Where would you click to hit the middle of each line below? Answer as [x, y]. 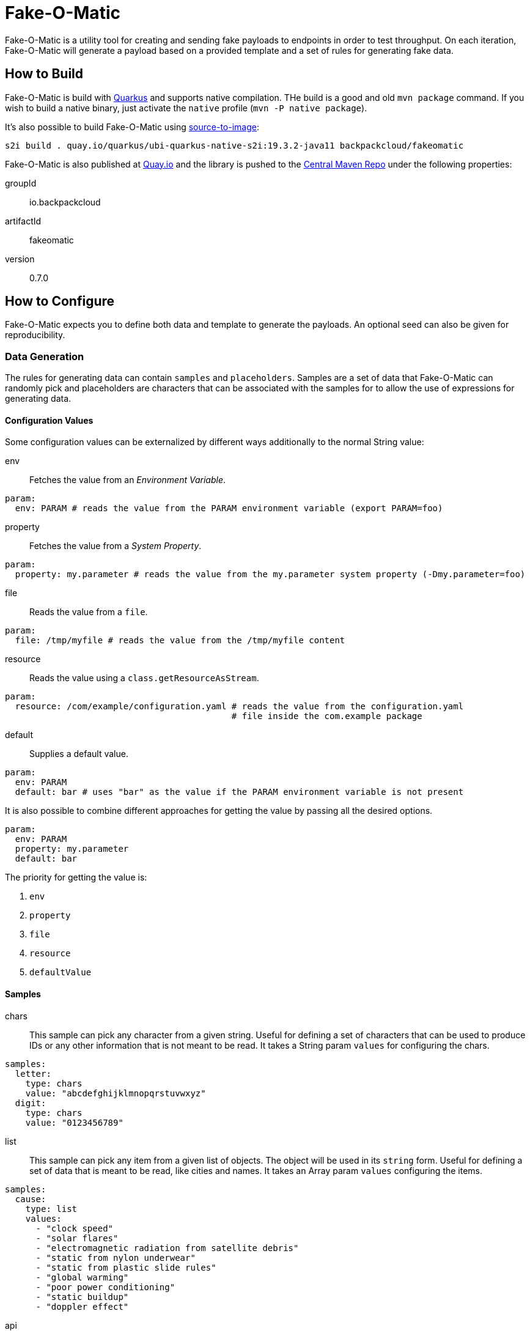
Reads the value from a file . [89, 612]
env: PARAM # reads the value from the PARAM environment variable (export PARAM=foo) [229, 508]
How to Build [44, 74]
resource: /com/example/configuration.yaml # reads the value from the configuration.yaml [239, 707]
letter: [33, 1073]
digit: [31, 1103]
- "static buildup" [82, 1297]
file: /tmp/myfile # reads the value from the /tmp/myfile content [180, 641]
